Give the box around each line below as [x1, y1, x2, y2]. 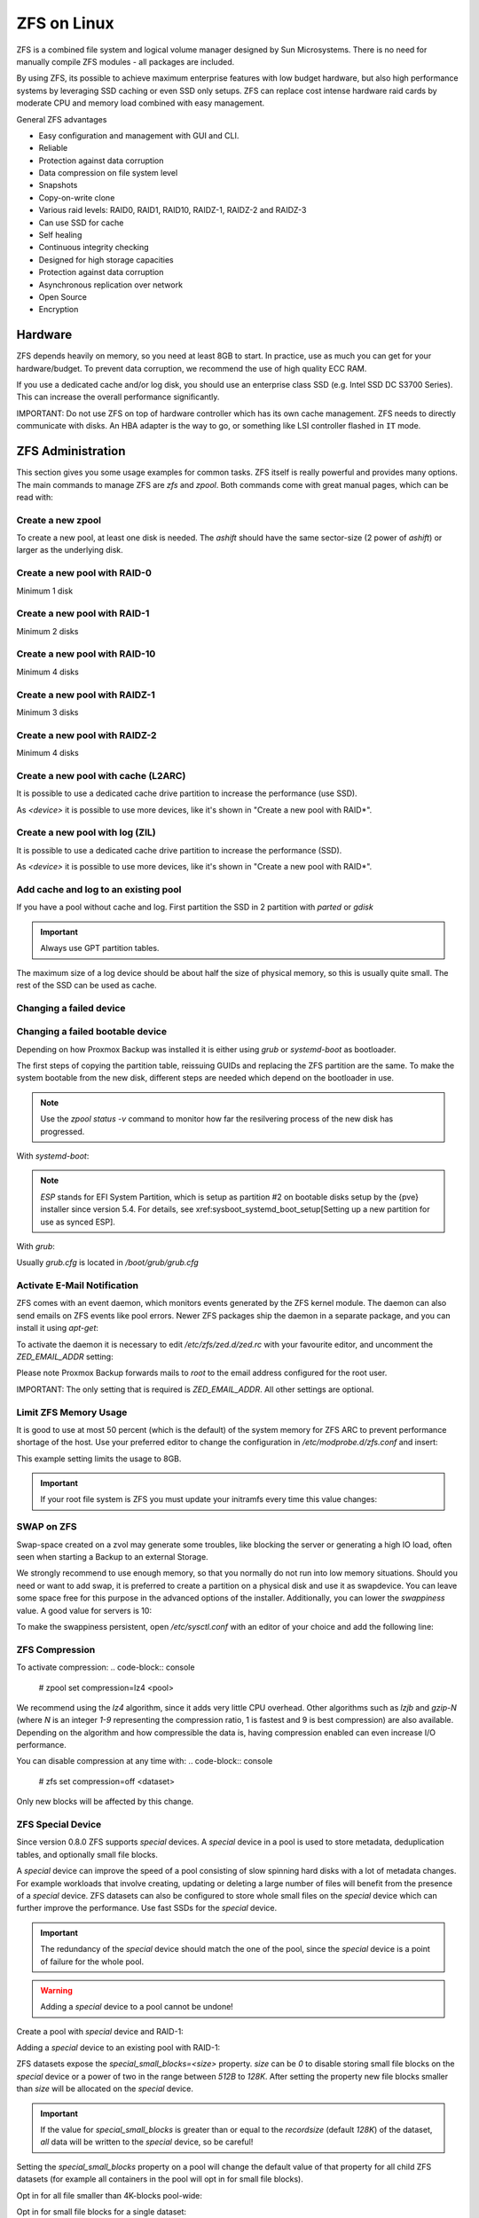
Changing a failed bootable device [16, 1026, 168, 1038]
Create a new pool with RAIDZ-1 [16, 688, 155, 701]
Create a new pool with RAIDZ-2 [16, 728, 157, 741]
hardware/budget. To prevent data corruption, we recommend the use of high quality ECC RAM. [16, 363, 367, 374]
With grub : [16, 1240, 55, 1251]
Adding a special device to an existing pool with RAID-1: [16, 2042, 221, 2053]
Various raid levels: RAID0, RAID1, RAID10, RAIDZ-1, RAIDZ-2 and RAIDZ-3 [38, 205, 307, 216]
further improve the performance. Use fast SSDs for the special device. [16, 1903, 278, 1914]
